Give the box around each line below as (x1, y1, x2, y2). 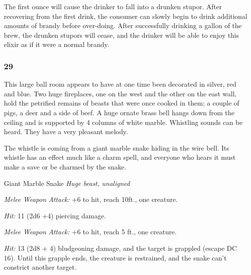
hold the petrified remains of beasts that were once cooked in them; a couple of (4, 98, 239, 108)
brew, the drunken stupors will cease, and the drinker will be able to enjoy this (4, 30, 239, 40)
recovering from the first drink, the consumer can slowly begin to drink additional (4, 11, 248, 21)
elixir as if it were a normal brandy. (4, 39, 109, 49)
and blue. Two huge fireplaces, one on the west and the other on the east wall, (4, 88, 236, 98)
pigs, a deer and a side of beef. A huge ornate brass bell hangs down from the (4, 107, 234, 117)
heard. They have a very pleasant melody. (4, 126, 128, 137)
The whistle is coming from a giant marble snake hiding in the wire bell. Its (4, 142, 229, 153)
